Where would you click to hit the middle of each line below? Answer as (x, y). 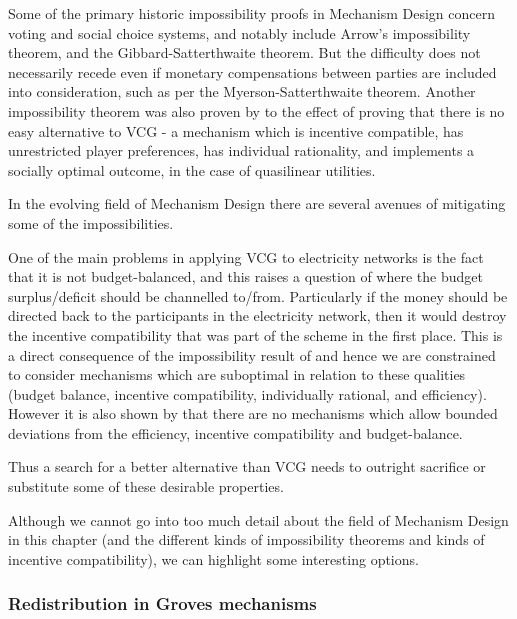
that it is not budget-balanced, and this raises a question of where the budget (245, 276)
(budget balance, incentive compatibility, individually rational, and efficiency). (247, 393)
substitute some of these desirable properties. (146, 486)
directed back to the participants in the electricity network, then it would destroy (257, 315)
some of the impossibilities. (91, 222)
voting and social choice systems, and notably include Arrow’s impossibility (239, 32)
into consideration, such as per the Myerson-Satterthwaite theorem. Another (242, 91)
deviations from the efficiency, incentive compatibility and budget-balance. (235, 432)
